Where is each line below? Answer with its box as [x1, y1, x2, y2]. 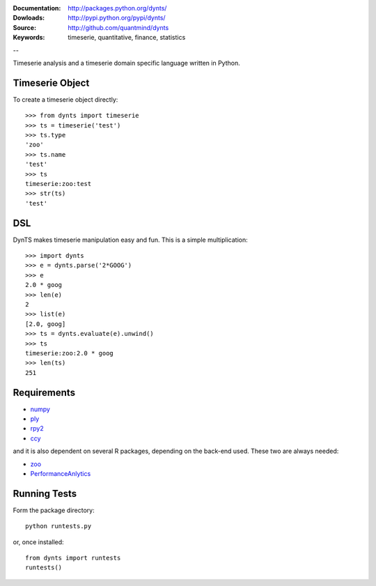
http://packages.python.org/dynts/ [68, 4, 167, 12]
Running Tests [13, 488, 77, 500]
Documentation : [13, 4, 61, 12]
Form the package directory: [13, 506, 95, 514]
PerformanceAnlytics [30, 470, 91, 477]
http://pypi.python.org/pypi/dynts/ [68, 14, 166, 22]
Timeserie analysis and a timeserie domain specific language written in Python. [13, 59, 240, 67]
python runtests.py [25, 523, 92, 530]
